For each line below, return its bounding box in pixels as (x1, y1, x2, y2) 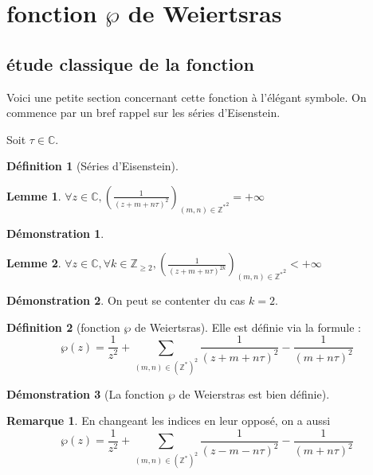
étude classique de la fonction (6, 51, 254, 76)
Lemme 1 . (6, 187, 61, 204)
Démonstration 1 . (6, 224, 104, 241)
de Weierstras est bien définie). (179, 385, 330, 402)
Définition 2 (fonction (6, 318, 120, 335)
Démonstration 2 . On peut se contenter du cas (6, 292, 245, 309)
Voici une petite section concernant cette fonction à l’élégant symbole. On (6, 88, 367, 105)
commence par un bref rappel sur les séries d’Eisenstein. (6, 104, 281, 121)
